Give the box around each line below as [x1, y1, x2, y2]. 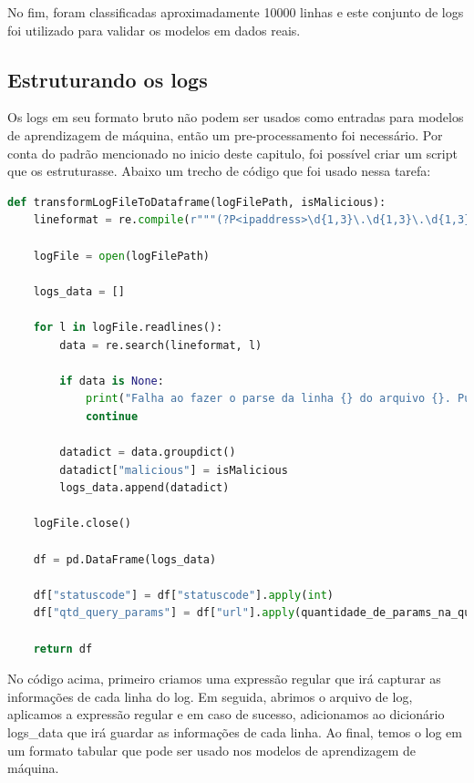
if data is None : [59, 374, 164, 387]
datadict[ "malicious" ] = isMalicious [59, 463, 288, 477]
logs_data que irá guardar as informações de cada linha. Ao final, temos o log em [7, 722, 462, 741]
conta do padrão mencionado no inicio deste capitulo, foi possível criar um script [7, 143, 458, 162]
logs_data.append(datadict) [59, 481, 230, 495]
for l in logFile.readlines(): [33, 320, 223, 334]
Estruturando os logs [7, 65, 208, 93]
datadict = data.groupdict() [59, 446, 236, 459]
